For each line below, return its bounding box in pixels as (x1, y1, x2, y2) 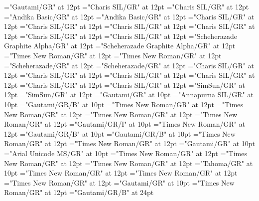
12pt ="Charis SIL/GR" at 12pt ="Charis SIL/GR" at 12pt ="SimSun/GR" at (4, 79, 246, 90)
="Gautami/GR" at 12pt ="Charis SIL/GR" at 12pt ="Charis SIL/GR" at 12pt (4, 1, 249, 11)
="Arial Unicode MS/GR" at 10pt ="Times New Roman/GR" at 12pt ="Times (4, 148, 247, 158)
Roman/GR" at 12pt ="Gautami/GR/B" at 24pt (4, 187, 154, 198)
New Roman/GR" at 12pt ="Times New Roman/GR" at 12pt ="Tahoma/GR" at (4, 158, 253, 168)
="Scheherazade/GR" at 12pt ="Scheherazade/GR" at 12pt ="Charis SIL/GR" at (4, 60, 255, 70)
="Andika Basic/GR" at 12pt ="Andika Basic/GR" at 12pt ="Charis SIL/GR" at (4, 11, 255, 21)
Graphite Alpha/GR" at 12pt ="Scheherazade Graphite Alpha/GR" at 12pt (4, 40, 236, 51)
